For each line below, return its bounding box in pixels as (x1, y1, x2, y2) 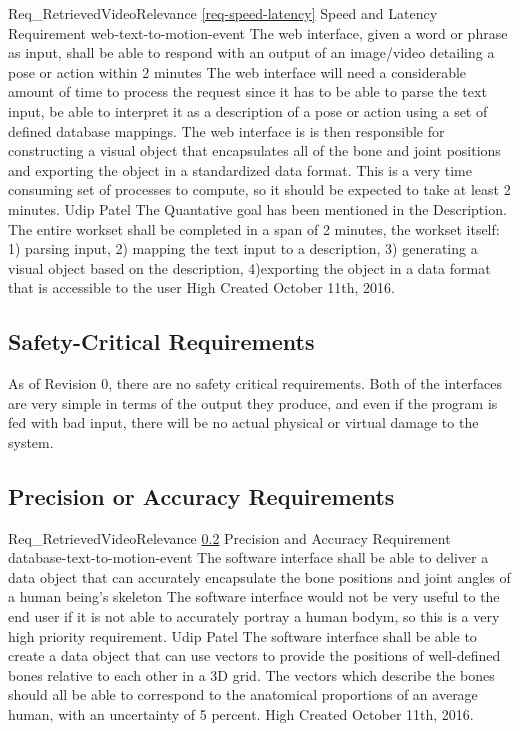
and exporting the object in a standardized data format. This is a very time (8, 159, 472, 180)
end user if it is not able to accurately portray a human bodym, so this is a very (8, 606, 500, 627)
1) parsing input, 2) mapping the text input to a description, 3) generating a (8, 238, 478, 259)
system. (8, 431, 54, 452)
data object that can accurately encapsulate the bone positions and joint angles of (8, 566, 511, 587)
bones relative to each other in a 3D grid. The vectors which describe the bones (8, 664, 495, 685)
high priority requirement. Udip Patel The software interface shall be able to (8, 625, 477, 646)
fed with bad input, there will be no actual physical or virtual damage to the (8, 412, 479, 433)
